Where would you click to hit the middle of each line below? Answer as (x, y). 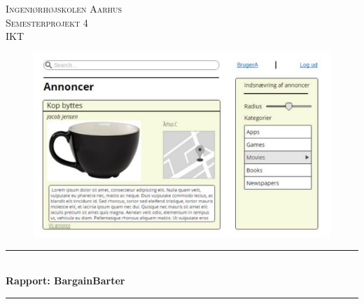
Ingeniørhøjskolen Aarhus (64, 8)
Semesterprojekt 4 (47, 22)
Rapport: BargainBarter (65, 281)
